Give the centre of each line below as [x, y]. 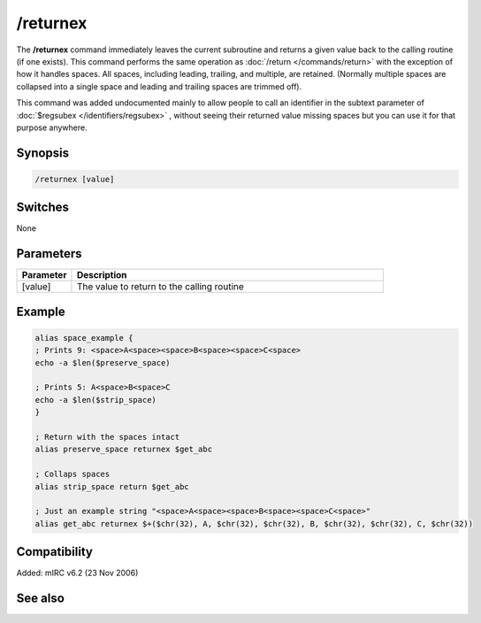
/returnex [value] [75, 179]
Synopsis [43, 153]
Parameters [49, 254]
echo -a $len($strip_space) [95, 400]
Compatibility [54, 552]
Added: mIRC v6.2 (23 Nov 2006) [77, 573]
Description [102, 275]
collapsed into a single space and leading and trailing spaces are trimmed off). [159, 86]
